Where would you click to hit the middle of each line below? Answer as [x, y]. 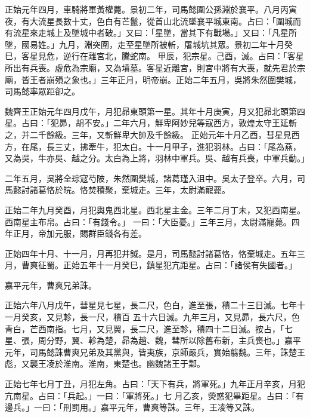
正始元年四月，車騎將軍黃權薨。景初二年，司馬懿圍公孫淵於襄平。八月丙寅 [151, 9]
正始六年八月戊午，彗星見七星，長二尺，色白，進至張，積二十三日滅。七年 [151, 305]
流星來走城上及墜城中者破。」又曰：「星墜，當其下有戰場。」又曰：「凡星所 [155, 33]
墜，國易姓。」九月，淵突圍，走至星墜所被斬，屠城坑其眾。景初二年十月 [145, 44]
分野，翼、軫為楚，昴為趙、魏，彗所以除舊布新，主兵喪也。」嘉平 [173, 340]
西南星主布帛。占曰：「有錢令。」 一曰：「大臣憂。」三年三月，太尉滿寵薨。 [148, 221]
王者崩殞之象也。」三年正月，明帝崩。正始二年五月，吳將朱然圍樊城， [165, 79]
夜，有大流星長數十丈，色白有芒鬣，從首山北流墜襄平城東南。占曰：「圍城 [149, 21]
